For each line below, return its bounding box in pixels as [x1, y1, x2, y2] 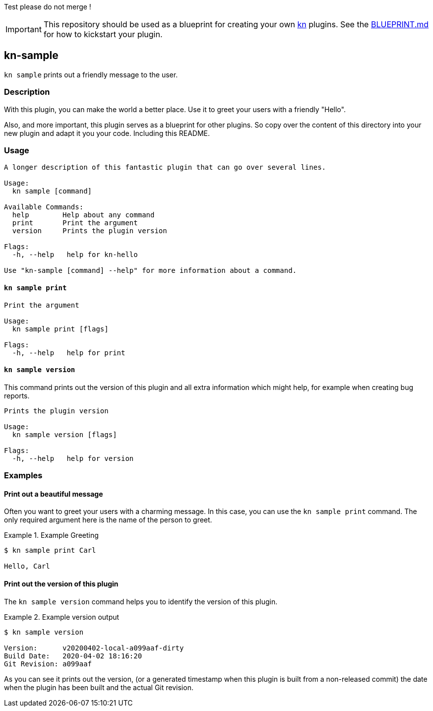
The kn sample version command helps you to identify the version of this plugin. [4, 597, 278, 606]
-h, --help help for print [12, 348, 125, 357]
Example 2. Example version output [4, 612, 120, 621]
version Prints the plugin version [12, 227, 167, 235]
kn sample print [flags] [12, 324, 109, 333]
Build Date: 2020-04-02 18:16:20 [4, 651, 142, 660]
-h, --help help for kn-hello [12, 251, 138, 259]
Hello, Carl [4, 562, 50, 571]
